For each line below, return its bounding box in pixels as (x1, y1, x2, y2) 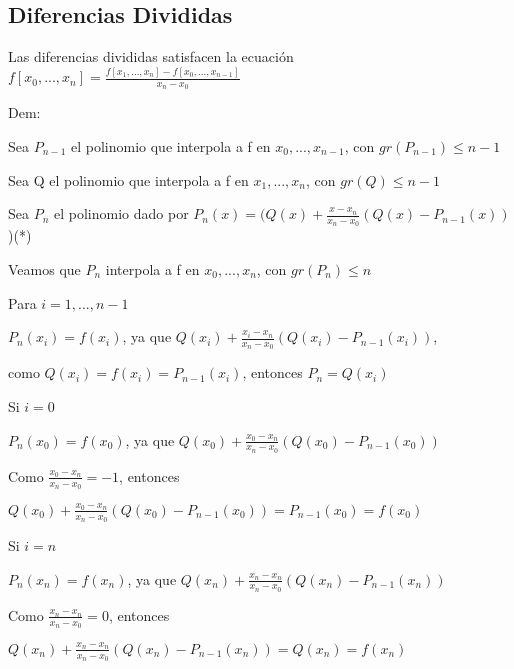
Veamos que (8, 258, 81, 279)
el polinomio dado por (54, 203, 189, 224)
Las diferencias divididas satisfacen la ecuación (8, 46, 294, 67)
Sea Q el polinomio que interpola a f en (8, 169, 249, 190)
